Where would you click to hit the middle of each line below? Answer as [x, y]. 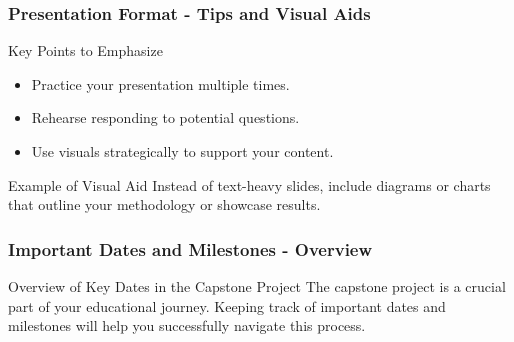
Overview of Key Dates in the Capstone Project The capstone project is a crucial [257, 286]
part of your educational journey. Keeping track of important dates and [227, 305]
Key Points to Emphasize [85, 50]
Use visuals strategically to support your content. [182, 151]
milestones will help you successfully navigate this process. [187, 325]
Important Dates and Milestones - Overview [190, 248]
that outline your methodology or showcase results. [164, 204]
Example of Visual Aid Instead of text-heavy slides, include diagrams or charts [249, 184]
